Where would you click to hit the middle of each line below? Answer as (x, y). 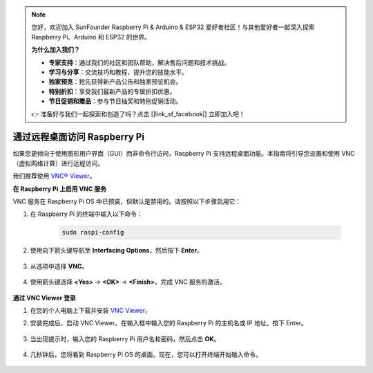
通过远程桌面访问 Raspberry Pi (79, 137)
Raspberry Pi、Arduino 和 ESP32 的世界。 (91, 37)
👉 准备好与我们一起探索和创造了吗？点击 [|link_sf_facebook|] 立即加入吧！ (138, 113)
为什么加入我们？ (56, 50)
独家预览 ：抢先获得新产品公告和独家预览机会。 (115, 82)
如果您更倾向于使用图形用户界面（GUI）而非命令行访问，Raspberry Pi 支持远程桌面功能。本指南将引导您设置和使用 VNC (184, 154)
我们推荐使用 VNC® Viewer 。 (54, 176)
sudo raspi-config (93, 233)
